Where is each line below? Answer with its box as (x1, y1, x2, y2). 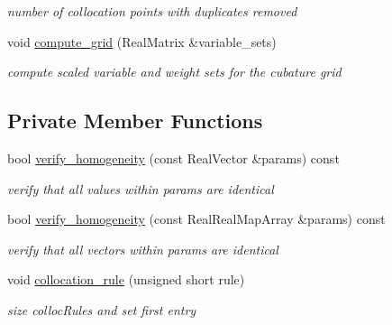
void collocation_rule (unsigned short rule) (7, 270, 245, 289)
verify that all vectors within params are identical (7, 239, 278, 258)
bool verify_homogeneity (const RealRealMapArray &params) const (7, 209, 386, 228)
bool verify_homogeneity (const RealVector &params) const (7, 148, 340, 167)
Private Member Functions (7, 107, 263, 135)
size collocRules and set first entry (7, 300, 196, 319)
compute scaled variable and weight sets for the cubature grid (7, 62, 342, 81)
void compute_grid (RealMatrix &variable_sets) (7, 32, 277, 51)
